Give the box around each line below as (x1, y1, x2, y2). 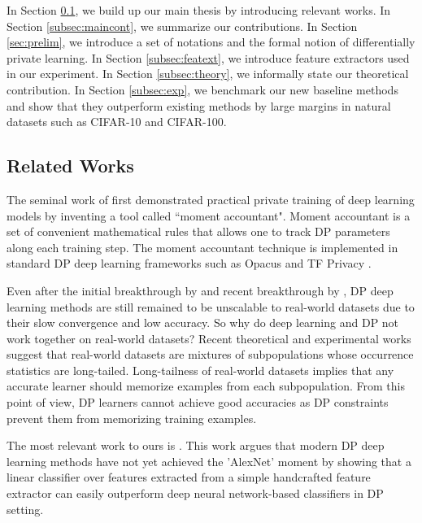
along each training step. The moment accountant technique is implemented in (7, 238, 398, 255)
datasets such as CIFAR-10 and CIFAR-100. (7, 113, 227, 130)
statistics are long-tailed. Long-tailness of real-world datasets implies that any (7, 361, 394, 378)
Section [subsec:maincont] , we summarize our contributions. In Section (7, 17, 358, 34)
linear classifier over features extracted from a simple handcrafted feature (7, 469, 371, 486)
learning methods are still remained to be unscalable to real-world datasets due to (7, 298, 415, 315)
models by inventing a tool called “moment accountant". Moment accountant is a (7, 207, 411, 224)
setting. (7, 500, 44, 517)
